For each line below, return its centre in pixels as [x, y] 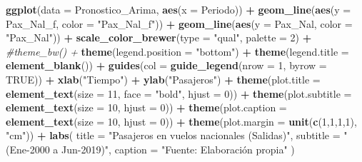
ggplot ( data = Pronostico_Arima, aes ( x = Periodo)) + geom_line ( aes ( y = [179, 9]
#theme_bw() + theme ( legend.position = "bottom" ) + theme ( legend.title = [177, 51]
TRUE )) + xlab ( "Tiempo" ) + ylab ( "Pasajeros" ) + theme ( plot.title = [163, 79]
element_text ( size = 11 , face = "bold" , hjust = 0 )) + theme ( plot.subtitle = [179, 93]
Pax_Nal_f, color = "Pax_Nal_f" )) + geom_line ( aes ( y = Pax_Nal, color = [179, 23]
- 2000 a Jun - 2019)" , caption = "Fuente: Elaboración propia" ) [160, 149]
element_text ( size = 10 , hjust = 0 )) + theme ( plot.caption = [146, 107]
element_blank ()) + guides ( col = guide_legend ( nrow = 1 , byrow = [166, 65]
